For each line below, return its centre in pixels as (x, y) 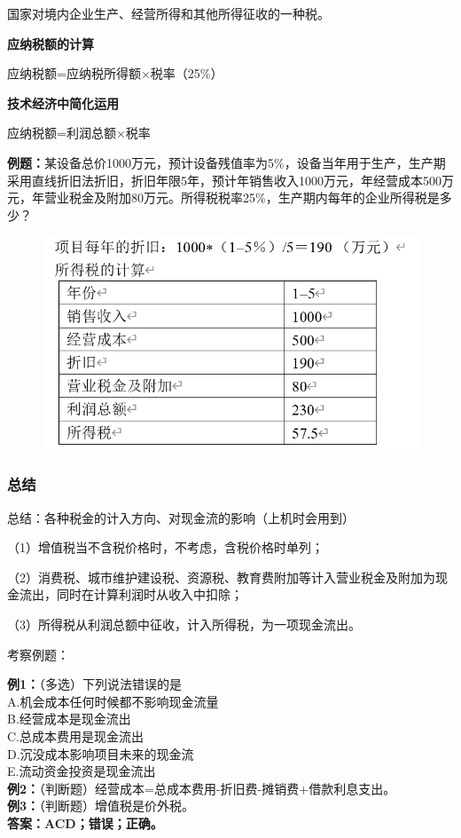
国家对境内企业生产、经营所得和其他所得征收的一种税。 (168, 13)
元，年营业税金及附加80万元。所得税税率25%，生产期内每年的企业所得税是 (223, 198)
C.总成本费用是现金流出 (75, 735)
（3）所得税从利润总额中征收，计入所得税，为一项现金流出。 (184, 625)
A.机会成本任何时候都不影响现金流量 (113, 701)
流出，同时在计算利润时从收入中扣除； (131, 594)
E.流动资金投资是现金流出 (82, 771)
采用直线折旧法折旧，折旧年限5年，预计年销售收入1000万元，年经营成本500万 (230, 180)
